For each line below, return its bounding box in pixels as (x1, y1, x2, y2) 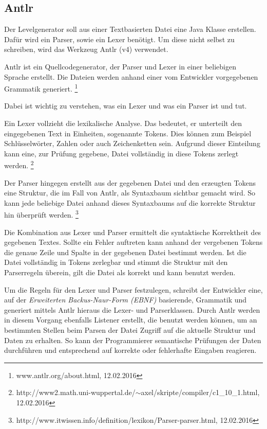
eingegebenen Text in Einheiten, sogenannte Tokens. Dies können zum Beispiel (4, 128, 252, 138)
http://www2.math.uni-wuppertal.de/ (16, 387, 136, 398)
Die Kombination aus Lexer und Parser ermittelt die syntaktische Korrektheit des (4, 226, 261, 237)
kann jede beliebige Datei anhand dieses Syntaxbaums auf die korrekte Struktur (4, 197, 256, 208)
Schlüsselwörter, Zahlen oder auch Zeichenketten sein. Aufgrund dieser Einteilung (4, 138, 260, 149)
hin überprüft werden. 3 (4, 208, 79, 220)
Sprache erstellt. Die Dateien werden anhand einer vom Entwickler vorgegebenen (4, 71, 258, 82)
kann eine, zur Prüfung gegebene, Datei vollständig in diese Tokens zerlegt (4, 148, 239, 158)
